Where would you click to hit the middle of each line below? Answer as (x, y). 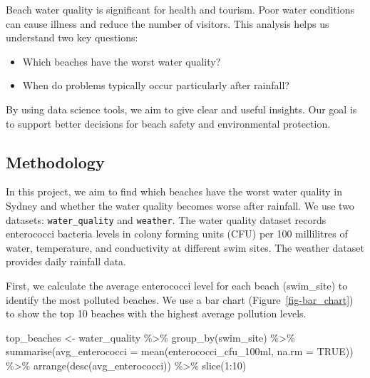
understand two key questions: (72, 37)
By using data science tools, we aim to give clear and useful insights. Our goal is (181, 109)
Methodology (55, 162)
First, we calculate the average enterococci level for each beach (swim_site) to (177, 285)
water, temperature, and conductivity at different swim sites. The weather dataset (185, 247)
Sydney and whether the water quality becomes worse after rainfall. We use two (180, 205)
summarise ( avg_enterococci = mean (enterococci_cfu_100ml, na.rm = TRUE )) (180, 351)
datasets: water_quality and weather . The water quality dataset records (166, 219)
